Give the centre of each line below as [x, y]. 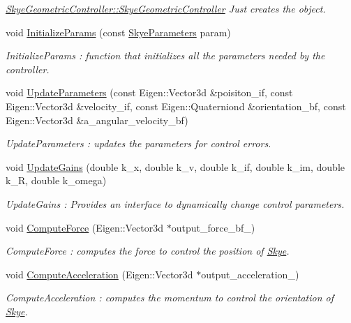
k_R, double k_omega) [56, 180]
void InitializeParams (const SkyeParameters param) [118, 32]
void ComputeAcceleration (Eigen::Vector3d [99, 274]
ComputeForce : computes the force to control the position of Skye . [148, 251]
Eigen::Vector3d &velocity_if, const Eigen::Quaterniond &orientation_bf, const [176, 106]
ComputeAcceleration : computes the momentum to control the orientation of [170, 298]
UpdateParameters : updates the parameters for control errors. [139, 143]
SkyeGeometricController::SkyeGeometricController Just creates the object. [166, 8]
